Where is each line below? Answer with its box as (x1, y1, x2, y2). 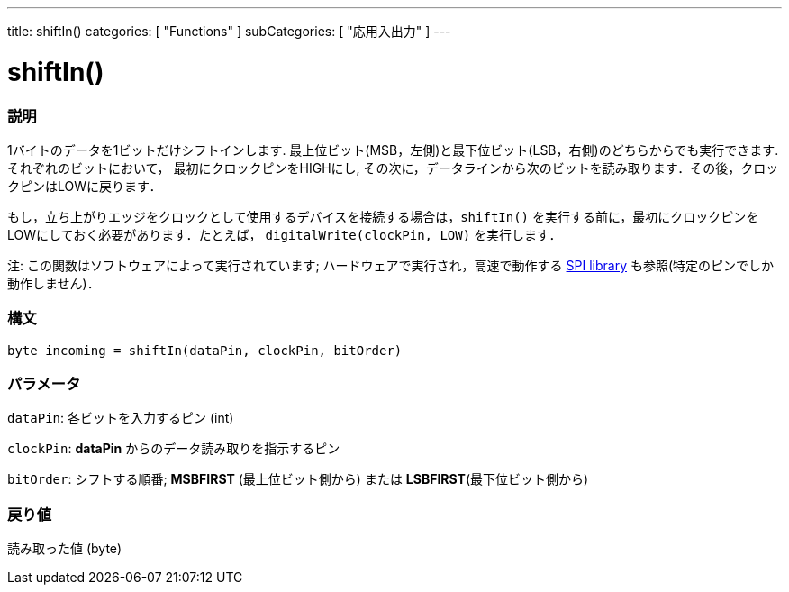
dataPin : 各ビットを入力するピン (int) (7, 410, 234, 426)
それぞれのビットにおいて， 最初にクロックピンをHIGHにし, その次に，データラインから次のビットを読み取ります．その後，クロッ (7, 159, 779, 176)
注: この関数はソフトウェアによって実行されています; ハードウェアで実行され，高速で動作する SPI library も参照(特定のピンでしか (7, 257, 775, 273)
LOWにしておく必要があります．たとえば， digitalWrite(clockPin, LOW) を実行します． (7, 226, 562, 242)
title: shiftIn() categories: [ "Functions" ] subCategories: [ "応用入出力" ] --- (7, 23, 451, 39)
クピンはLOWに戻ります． (7, 178, 162, 194)
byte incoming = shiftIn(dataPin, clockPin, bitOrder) (7, 342, 403, 358)
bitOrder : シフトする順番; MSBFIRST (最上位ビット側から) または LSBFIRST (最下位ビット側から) (7, 471, 589, 487)
